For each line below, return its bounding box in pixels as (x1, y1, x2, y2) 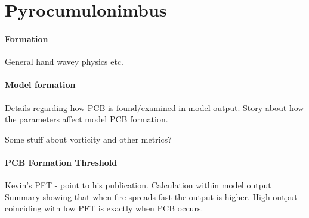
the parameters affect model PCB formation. (5, 113, 168, 125)
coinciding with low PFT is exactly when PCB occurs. (5, 202, 203, 214)
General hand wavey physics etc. (5, 55, 123, 68)
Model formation (5, 78, 76, 91)
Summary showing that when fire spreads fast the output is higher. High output (5, 190, 298, 203)
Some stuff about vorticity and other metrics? (5, 132, 172, 145)
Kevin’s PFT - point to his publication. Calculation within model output (5, 179, 271, 191)
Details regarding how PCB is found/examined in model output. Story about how (5, 101, 304, 113)
